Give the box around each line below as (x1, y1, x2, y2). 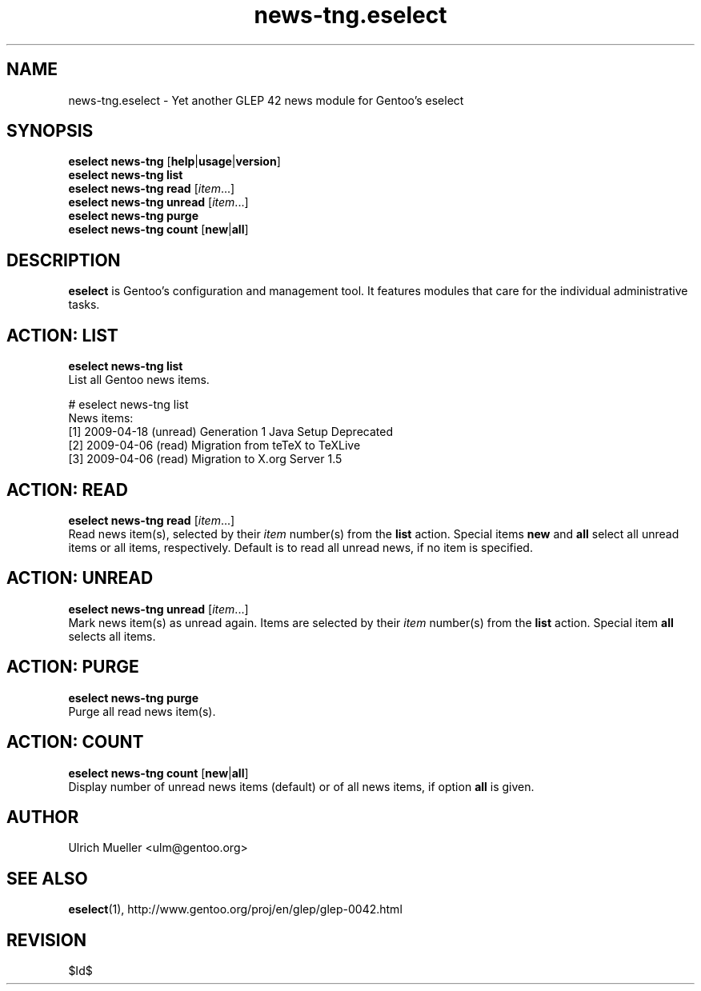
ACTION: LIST (6, 325, 118, 346)
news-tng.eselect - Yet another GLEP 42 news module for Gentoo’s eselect (68, 93, 464, 107)
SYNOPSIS (6, 121, 94, 142)
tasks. (68, 298, 100, 312)
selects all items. (68, 629, 156, 643)
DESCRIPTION (6, 250, 121, 270)
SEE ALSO (6, 868, 88, 889)
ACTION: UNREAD (6, 568, 154, 589)
